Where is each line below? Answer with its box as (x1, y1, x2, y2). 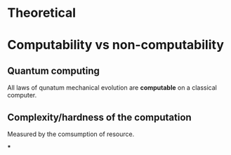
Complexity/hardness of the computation (7, 111, 192, 123)
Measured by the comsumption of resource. (7, 130, 135, 138)
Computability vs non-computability (7, 37, 225, 53)
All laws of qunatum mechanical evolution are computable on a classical (7, 83, 218, 92)
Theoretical (7, 5, 76, 21)
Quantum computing (7, 65, 100, 76)
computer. (7, 91, 37, 100)
